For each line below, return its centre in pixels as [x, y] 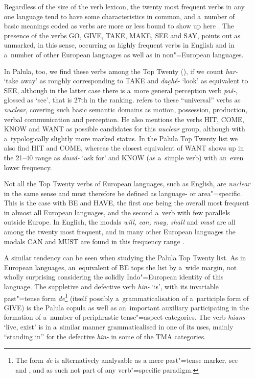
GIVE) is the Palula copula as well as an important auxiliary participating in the [127, 307]
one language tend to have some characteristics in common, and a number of [119, 16]
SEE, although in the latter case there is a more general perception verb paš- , [121, 90]
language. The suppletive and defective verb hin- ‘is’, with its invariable [111, 287]
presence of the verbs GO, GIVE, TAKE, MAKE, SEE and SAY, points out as [122, 35]
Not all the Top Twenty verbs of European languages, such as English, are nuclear [127, 184]
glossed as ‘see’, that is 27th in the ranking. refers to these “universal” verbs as [122, 100]
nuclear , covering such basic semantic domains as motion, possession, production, [126, 109]
